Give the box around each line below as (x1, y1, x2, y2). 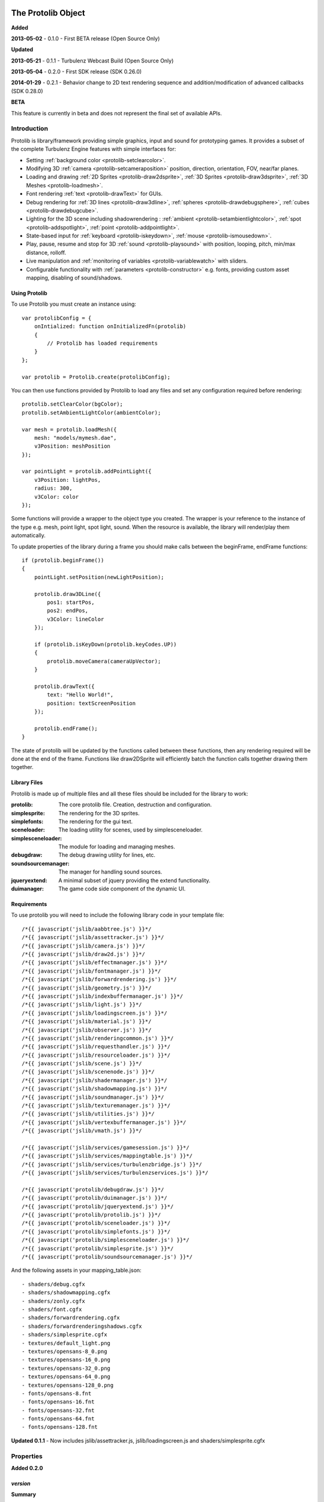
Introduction (11, 124, 48, 133)
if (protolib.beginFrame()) (22, 556, 104, 564)
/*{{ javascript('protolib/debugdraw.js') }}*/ (22, 1186, 164, 1193)
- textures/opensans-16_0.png (22, 1357, 111, 1363)
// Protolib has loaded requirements (47, 339, 158, 347)
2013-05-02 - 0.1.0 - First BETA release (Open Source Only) (11, 35, 160, 42)
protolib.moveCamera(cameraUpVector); (47, 658, 161, 664)
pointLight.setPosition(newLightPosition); (34, 574, 164, 580)
